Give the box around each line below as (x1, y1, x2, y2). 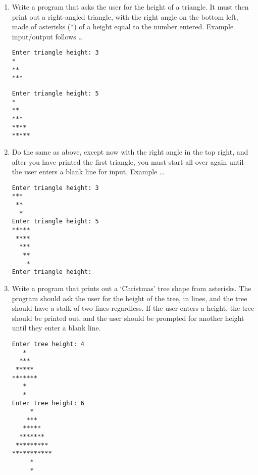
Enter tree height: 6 (12, 399, 84, 407)
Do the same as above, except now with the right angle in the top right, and (12, 146, 248, 157)
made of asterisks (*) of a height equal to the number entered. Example (12, 21, 234, 32)
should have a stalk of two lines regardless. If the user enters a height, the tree (12, 303, 254, 313)
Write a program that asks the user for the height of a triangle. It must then (12, 2, 249, 12)
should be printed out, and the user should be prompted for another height (12, 312, 244, 323)
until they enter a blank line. (12, 322, 101, 333)
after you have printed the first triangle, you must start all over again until (12, 156, 244, 167)
